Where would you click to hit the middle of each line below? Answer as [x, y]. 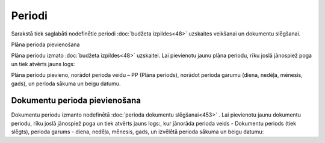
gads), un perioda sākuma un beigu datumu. [66, 84]
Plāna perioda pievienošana [45, 44]
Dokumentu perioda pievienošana [76, 101]
